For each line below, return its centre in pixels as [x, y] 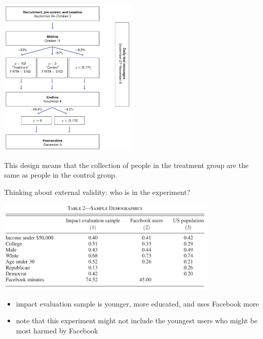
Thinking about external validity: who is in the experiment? [97, 192]
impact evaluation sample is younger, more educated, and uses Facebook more [137, 303]
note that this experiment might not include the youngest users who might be [137, 320]
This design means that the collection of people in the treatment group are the [126, 165]
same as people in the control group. [61, 175]
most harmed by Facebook [57, 330]
